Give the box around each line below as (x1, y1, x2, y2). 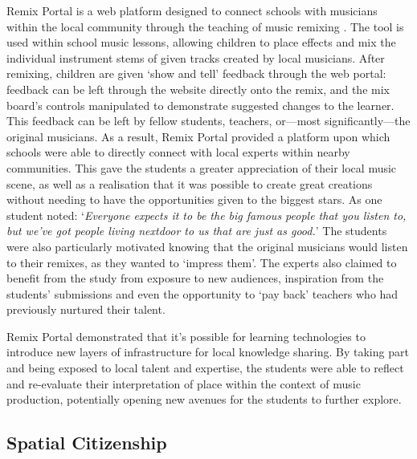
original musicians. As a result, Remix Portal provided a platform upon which (6, 128, 390, 144)
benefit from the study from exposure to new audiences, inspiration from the (6, 270, 384, 286)
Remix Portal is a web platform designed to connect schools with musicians (6, 2, 378, 18)
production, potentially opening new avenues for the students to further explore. (6, 391, 402, 408)
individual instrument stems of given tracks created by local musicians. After (6, 49, 385, 66)
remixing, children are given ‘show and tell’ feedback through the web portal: (6, 65, 386, 82)
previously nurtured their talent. (6, 301, 166, 318)
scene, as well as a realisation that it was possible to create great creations (6, 175, 373, 192)
